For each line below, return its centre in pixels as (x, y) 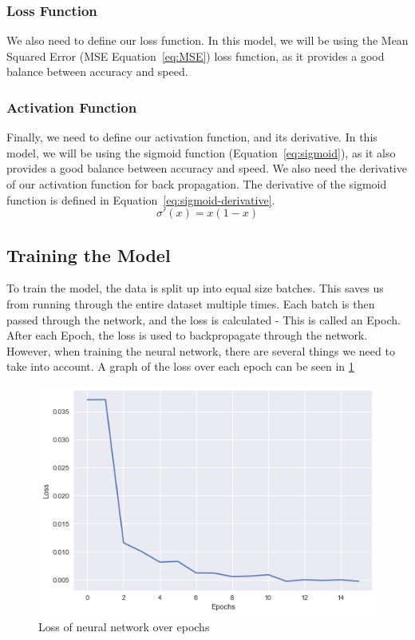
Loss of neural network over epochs (124, 626)
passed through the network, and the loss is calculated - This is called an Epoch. (204, 319)
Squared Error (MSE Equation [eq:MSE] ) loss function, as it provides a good (196, 56)
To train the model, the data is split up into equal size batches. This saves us (195, 288)
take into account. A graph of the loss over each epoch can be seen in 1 (180, 366)
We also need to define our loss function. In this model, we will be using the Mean (207, 40)
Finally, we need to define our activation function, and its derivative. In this (192, 137)
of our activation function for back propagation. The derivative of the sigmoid (197, 184)
